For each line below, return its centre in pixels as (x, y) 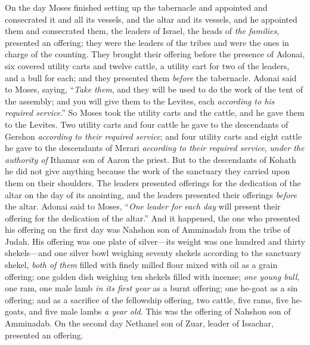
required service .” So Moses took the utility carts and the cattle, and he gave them (155, 113)
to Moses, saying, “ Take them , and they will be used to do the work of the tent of (154, 89)
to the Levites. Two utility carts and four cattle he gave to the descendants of (147, 124)
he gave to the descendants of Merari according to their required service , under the (155, 148)
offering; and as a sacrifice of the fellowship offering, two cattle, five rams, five (147, 299)
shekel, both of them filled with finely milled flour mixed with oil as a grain (141, 265)
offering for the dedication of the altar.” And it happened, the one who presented (152, 218)
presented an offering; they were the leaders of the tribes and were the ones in (147, 42)
